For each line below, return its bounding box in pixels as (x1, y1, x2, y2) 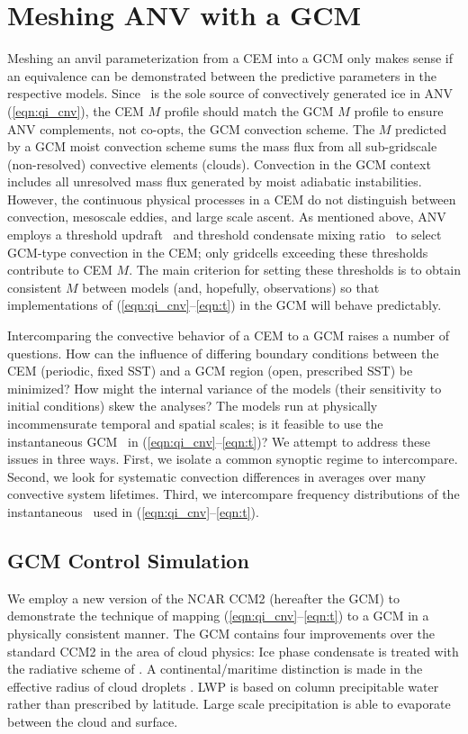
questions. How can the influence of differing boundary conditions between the (7, 343, 439, 362)
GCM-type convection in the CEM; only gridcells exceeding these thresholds (7, 242, 428, 261)
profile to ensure (354, 101, 444, 120)
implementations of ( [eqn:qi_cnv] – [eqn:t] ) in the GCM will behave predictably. (7, 295, 442, 314)
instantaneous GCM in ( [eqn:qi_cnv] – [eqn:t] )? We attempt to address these (7, 431, 430, 450)
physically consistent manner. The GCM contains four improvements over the (7, 623, 436, 642)
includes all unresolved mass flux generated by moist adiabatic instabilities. (7, 172, 422, 191)
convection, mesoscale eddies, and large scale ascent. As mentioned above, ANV (7, 207, 446, 226)
